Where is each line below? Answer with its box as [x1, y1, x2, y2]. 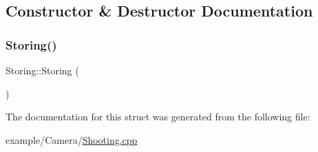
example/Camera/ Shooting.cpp [6, 132, 138, 146]
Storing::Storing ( [6, 63, 79, 77]
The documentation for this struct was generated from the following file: [6, 109, 310, 124]
